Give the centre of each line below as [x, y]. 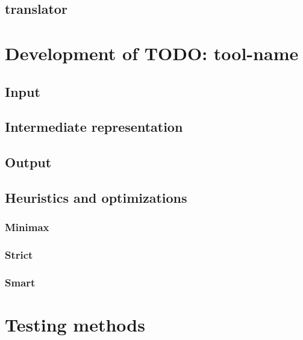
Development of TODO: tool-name [152, 53]
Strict [19, 255]
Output [28, 162]
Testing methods [75, 324]
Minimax [27, 227]
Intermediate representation [94, 127]
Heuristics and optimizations [96, 197]
